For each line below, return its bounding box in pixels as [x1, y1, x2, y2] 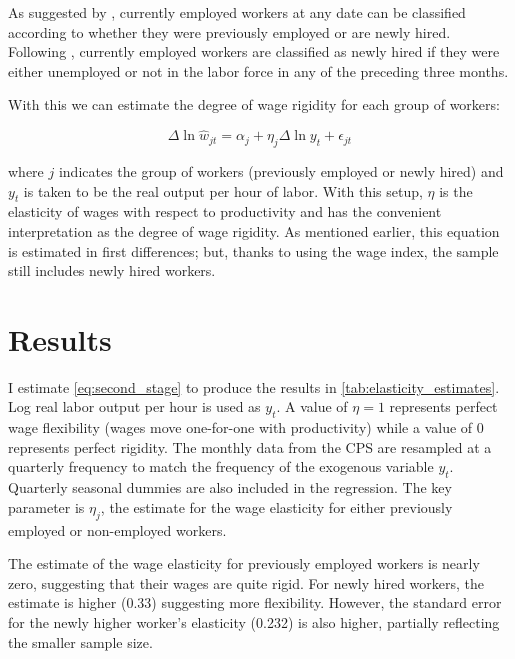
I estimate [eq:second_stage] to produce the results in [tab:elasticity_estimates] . [8, 376, 500, 397]
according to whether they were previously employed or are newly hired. [8, 21, 451, 42]
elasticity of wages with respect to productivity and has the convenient [8, 201, 442, 222]
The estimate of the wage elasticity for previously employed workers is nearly [8, 553, 480, 574]
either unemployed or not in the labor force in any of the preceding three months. [8, 60, 509, 81]
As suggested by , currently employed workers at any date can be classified [8, 2, 466, 22]
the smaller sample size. [8, 631, 153, 652]
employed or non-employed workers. [8, 519, 227, 540]
